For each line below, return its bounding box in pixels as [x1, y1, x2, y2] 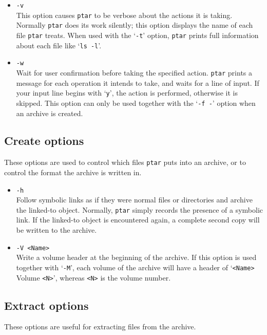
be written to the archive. [16, 225, 97, 235]
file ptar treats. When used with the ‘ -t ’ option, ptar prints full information [16, 29, 259, 40]
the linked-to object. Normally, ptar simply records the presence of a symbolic [16, 204, 263, 215]
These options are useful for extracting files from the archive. [4, 321, 196, 332]
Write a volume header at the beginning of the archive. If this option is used [16, 252, 257, 263]
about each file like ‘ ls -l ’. [16, 40, 102, 50]
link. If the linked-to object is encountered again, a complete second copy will [16, 214, 260, 225]
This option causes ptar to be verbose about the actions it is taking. [16, 9, 233, 20]
